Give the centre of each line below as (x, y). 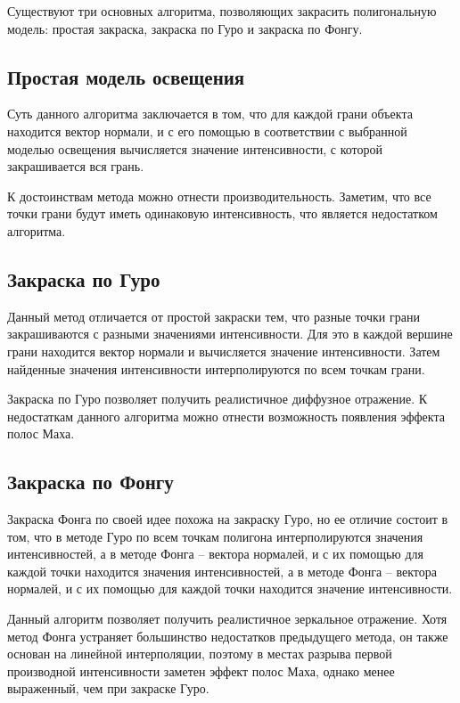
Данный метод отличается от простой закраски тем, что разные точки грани (214, 316)
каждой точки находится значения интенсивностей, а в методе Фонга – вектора (222, 571)
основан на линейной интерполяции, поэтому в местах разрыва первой (200, 654)
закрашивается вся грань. (76, 166)
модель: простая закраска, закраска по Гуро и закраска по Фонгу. (185, 28)
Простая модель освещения (126, 76)
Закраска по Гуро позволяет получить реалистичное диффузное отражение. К (218, 399)
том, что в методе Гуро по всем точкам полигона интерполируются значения (215, 536)
